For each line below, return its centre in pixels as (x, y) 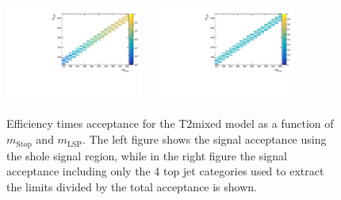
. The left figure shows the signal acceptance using (204, 139)
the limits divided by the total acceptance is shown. (132, 186)
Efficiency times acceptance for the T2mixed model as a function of (170, 123)
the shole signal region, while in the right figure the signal (147, 155)
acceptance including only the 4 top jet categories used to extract (165, 171)
